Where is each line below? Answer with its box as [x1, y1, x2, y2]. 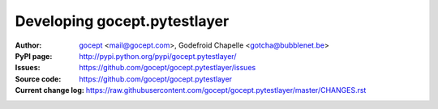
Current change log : [15, 86, 84, 95]
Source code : [15, 73, 62, 84]
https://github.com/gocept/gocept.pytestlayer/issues [79, 63, 256, 73]
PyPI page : [15, 51, 53, 61]
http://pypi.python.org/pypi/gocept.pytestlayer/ [79, 51, 237, 61]
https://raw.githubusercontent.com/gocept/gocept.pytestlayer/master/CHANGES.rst [85, 86, 367, 95]
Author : [15, 40, 42, 50]
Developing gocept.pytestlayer [15, 12, 230, 30]
